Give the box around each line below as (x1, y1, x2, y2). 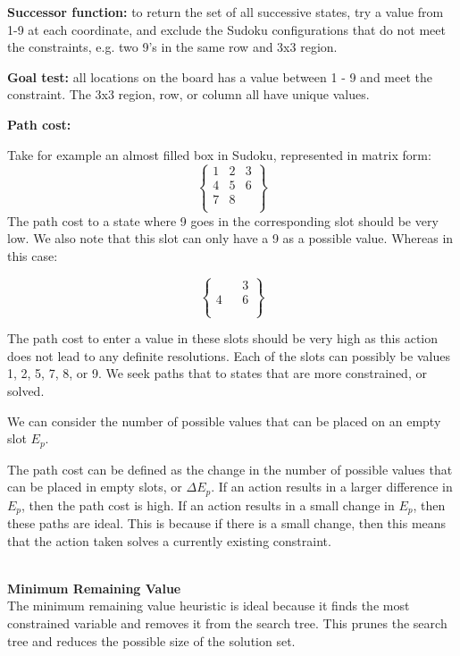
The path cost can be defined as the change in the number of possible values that (7, 459, 453, 478)
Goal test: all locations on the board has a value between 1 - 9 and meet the (7, 67, 433, 86)
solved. (7, 381, 45, 399)
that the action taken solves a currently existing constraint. (7, 531, 331, 550)
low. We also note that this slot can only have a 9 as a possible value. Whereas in (7, 229, 454, 248)
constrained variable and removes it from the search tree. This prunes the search (7, 614, 447, 633)
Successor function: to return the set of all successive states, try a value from (7, 3, 444, 21)
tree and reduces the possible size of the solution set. (7, 631, 296, 650)
